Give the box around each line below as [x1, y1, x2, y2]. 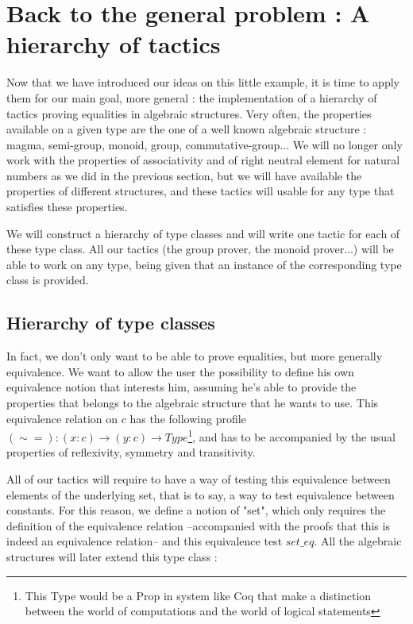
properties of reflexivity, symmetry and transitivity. [6, 444, 256, 460]
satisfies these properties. [6, 198, 128, 215]
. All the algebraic [314, 533, 402, 549]
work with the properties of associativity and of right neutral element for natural [6, 152, 400, 168]
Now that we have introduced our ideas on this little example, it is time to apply [6, 74, 399, 91]
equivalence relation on [6, 410, 118, 426]
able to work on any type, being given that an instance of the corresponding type [6, 256, 402, 272]
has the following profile [129, 410, 246, 426]
